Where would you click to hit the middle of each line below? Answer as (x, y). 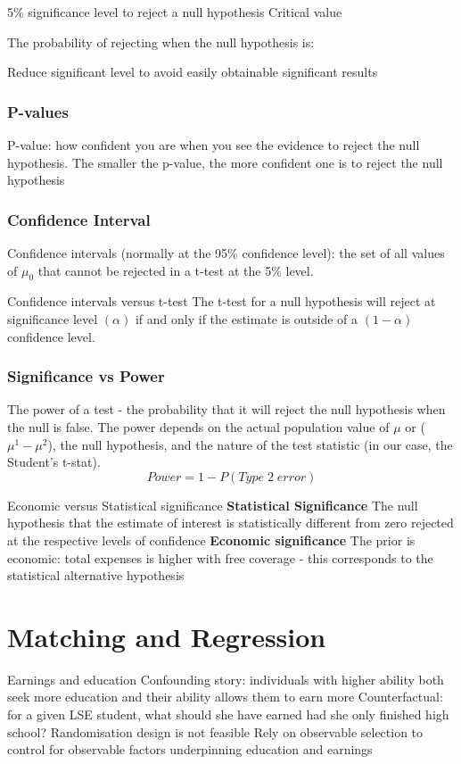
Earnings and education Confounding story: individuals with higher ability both (226, 679)
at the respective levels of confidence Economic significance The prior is (211, 540)
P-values (38, 111)
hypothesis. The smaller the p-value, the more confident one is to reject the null (225, 162)
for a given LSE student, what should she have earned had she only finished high (228, 714)
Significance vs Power (86, 376)
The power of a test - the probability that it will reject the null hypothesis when (226, 409)
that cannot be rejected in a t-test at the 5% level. (176, 270)
